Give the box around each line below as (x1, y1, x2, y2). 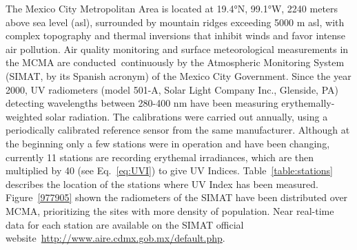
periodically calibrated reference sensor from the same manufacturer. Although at (6, 123, 350, 137)
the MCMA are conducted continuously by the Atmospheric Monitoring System (6, 55, 345, 70)
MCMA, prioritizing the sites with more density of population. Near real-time (6, 203, 334, 218)
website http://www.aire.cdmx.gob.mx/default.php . (6, 231, 225, 245)
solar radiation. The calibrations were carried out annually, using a (45, 109, 328, 123)
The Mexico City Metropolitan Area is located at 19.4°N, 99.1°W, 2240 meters (6, 1, 338, 15)
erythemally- (281, 96, 335, 110)
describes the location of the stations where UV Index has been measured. (6, 176, 318, 191)
